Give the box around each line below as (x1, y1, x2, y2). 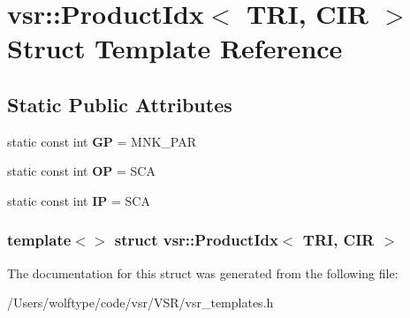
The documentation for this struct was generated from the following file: (7, 263, 399, 282)
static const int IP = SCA (7, 191, 150, 209)
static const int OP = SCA (7, 162, 156, 180)
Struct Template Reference (7, 30, 343, 66)
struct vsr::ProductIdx (114, 229, 278, 251)
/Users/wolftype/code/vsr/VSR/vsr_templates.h (7, 293, 274, 312)
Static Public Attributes (7, 90, 232, 117)
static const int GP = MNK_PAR (7, 132, 196, 150)
